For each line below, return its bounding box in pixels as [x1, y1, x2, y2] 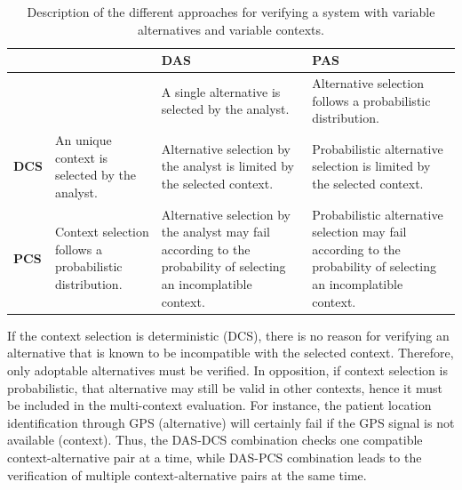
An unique [54, 131, 112, 149]
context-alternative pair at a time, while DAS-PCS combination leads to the [7, 447, 422, 466]
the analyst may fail [161, 222, 271, 241]
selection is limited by [312, 157, 431, 175]
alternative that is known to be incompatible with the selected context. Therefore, [7, 343, 454, 362]
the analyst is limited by [161, 157, 294, 175]
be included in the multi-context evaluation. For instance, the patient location [7, 396, 432, 414]
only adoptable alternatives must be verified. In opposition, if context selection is [7, 360, 448, 379]
